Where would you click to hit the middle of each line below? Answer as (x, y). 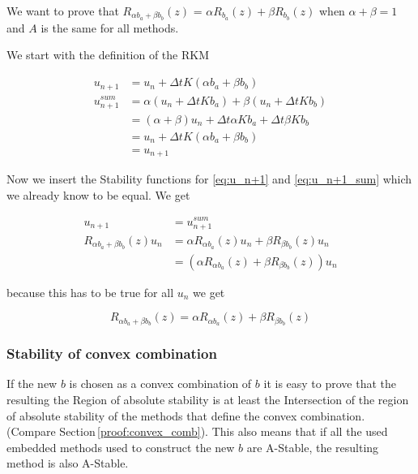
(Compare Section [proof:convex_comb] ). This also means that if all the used (197, 431)
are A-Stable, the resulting (313, 447)
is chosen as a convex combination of (160, 384)
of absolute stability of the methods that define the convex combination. (186, 415)
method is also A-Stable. (68, 463)
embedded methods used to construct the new (121, 447)
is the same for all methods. (110, 27)
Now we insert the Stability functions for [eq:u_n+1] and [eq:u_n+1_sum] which (209, 179)
